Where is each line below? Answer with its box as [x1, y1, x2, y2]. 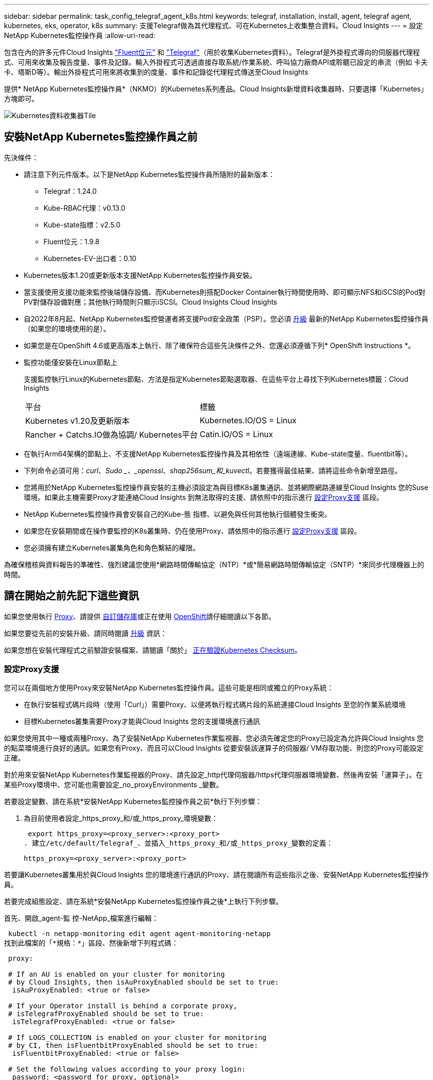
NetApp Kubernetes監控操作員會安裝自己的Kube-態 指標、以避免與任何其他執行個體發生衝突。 [24, 509, 332, 518]
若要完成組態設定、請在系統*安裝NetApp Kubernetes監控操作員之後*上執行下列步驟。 [4, 897, 283, 906]
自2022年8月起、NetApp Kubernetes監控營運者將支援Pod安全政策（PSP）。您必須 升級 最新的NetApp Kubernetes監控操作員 [24, 314, 429, 323]
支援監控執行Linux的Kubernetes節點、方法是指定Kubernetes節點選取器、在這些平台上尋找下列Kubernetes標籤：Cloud [24, 374, 408, 383]
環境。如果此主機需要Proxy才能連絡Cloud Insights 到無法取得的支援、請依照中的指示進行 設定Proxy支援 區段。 [24, 493, 384, 501]
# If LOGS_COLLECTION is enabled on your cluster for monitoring [8, 1034, 267, 1042]
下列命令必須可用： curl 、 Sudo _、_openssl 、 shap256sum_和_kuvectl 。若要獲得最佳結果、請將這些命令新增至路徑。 [24, 466, 402, 475]
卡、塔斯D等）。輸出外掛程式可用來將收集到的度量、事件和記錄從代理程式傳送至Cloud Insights [4, 68, 308, 76]
